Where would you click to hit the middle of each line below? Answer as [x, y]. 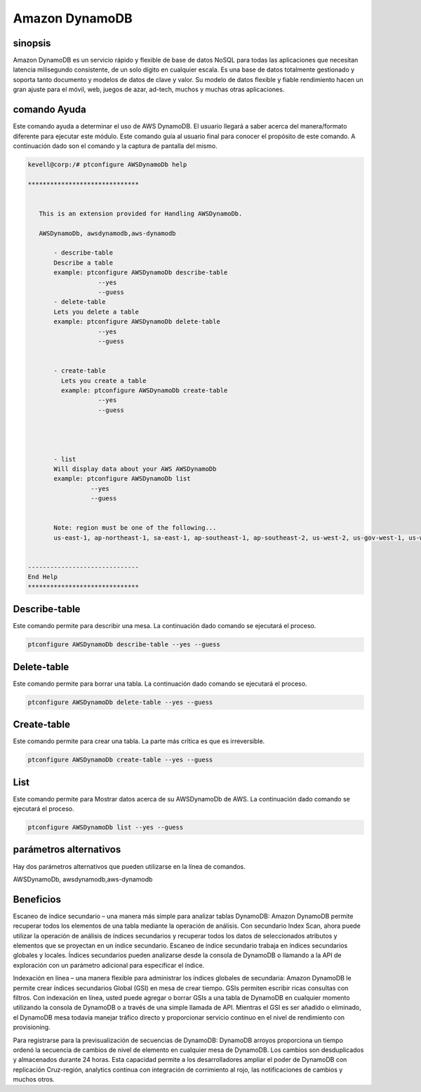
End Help [43, 577]
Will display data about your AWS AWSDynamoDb [135, 469]
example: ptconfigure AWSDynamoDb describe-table [141, 273]
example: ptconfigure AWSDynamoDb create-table [144, 390]
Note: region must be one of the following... [135, 528]
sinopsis [32, 43]
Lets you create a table [103, 380]
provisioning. [32, 1027]
